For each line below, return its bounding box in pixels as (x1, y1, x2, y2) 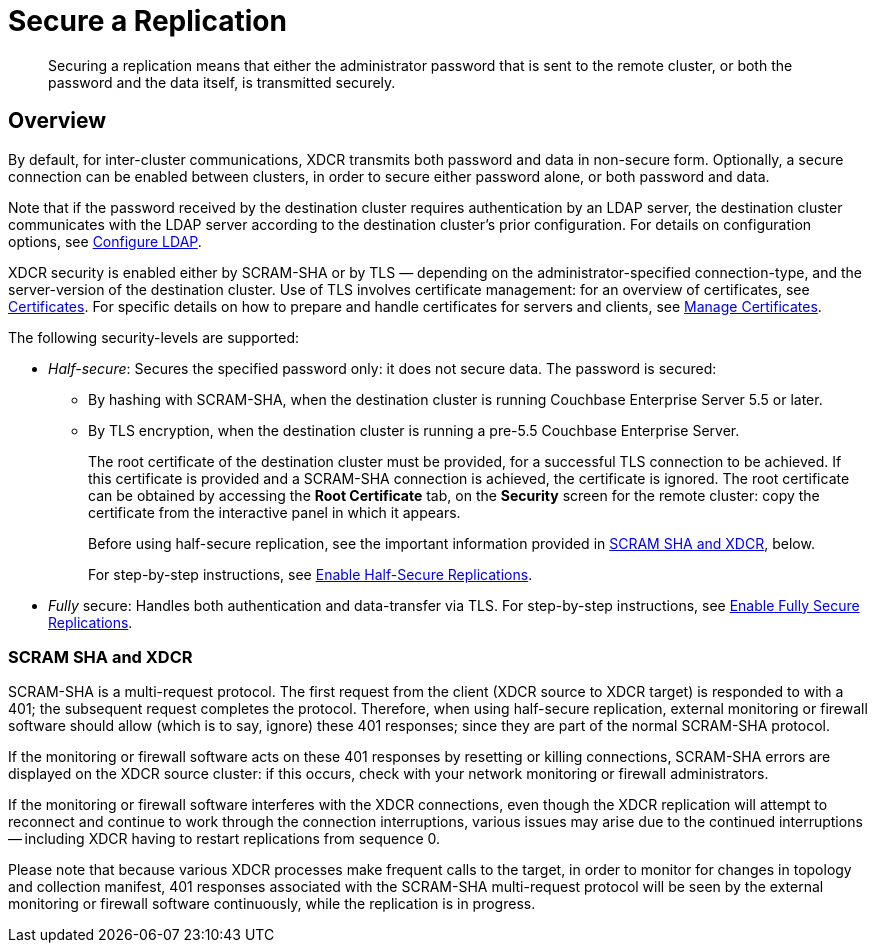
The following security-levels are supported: (8, 328, 300, 346)
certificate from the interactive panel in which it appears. (88, 503, 461, 521)
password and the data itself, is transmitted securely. (48, 73, 396, 91)
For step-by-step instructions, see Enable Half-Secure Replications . (88, 565, 533, 583)
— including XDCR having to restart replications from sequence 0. (8, 830, 441, 848)
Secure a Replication (8, 4, 287, 38)
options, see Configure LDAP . (8, 232, 202, 250)
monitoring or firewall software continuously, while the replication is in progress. (8, 895, 536, 913)
